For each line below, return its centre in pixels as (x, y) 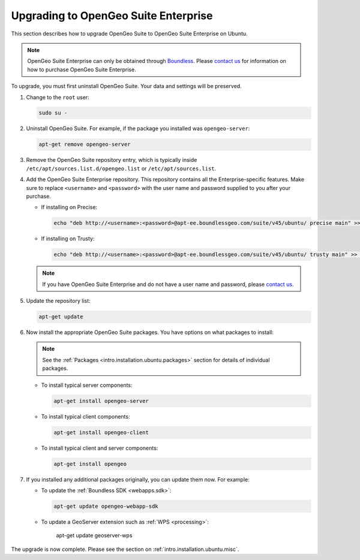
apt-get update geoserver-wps (94, 535)
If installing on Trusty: (68, 239)
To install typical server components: (87, 385)
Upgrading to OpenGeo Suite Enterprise (112, 16)
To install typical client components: (85, 416)
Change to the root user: (58, 97)
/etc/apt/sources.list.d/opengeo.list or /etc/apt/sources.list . (121, 168)
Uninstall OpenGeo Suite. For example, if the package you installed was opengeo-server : (138, 128)
